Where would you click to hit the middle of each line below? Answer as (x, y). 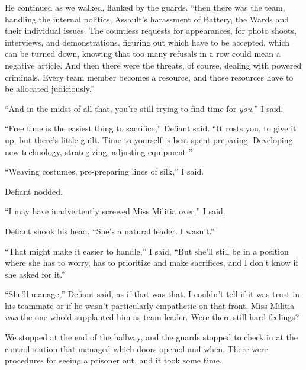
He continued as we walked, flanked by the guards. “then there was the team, (145, 7)
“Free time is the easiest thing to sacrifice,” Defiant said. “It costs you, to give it (151, 128)
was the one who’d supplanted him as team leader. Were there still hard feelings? (152, 317)
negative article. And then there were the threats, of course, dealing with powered (153, 65)
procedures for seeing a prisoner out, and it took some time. (113, 360)
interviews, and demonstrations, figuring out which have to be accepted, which (147, 42)
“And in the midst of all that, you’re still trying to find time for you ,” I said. (144, 108)
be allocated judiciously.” (50, 89)
